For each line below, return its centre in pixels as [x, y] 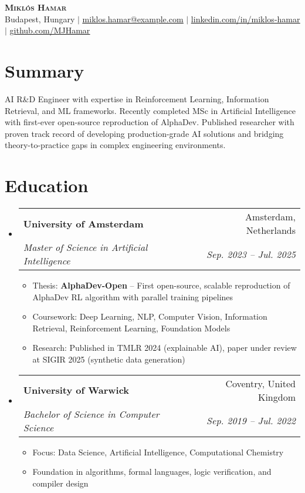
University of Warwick [76, 390]
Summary [45, 70]
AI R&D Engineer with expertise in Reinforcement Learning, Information [137, 98]
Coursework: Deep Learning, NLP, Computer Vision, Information [150, 316]
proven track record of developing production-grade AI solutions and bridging [144, 133]
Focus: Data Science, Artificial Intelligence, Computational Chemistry [158, 452]
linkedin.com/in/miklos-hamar [245, 19]
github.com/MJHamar [50, 30]
